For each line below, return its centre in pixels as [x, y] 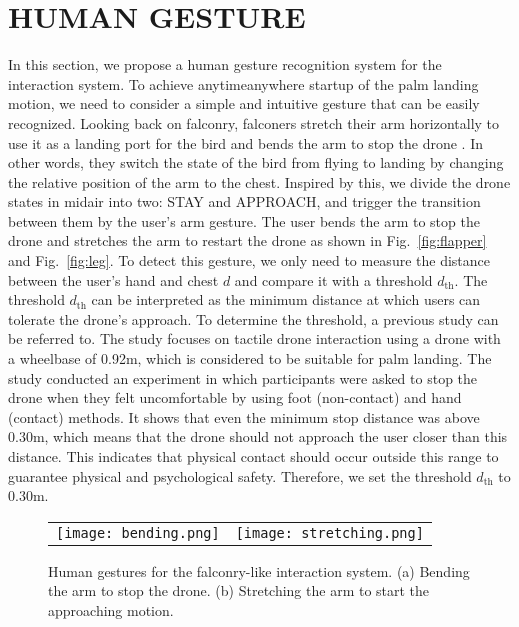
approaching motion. [111, 609]
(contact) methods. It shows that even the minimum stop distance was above [244, 416]
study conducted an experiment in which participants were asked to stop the [243, 377]
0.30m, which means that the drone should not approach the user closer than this [258, 436]
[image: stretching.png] [329, 532]
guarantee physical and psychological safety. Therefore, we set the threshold [240, 475]
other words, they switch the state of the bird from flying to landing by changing [256, 162]
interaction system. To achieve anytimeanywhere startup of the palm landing [243, 83]
